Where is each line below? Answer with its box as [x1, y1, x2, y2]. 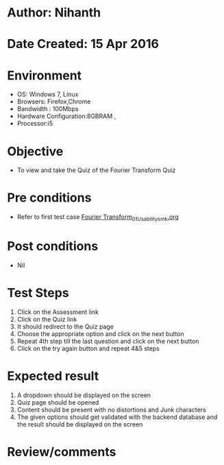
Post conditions [7, 239, 99, 254]
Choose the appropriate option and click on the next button [16, 329, 184, 337]
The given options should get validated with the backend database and [16, 413, 218, 421]
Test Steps [7, 285, 70, 301]
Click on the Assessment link [16, 307, 99, 316]
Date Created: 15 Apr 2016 [7, 36, 160, 52]
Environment [7, 67, 82, 83]
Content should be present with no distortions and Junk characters [16, 405, 207, 414]
